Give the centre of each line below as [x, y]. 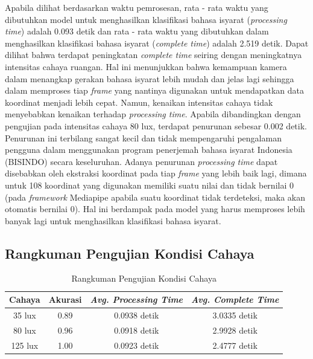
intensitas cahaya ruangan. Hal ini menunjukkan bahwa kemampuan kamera [146, 66]
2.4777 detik [235, 345]
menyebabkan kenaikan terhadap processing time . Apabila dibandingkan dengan [153, 114]
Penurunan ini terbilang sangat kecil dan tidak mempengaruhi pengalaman [143, 137]
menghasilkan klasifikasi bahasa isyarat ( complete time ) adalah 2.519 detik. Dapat [157, 43]
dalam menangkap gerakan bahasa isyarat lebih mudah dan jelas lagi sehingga [150, 78]
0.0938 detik [137, 315]
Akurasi [65, 299]
